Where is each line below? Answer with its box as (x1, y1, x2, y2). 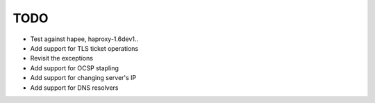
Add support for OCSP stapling (30, 63, 119, 72)
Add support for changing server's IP (30, 74, 137, 82)
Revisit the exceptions (30, 54, 94, 63)
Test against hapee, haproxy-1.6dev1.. (30, 35, 139, 43)
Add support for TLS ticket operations (30, 44, 139, 52)
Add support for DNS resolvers (30, 84, 119, 92)
